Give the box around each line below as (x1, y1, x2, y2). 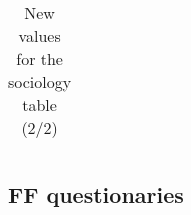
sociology (8, 70, 72, 93)
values (18, 24, 61, 47)
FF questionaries (8, 179, 184, 210)
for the (16, 47, 63, 70)
